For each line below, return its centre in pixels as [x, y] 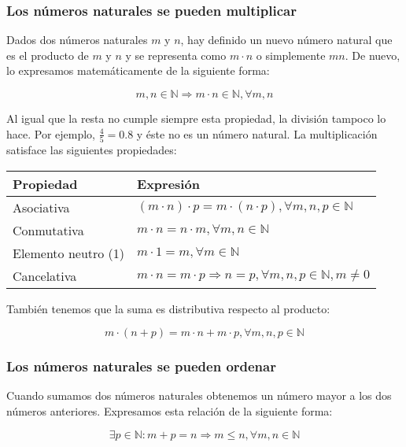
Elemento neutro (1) [69, 253]
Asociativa [41, 207]
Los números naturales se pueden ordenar [141, 366]
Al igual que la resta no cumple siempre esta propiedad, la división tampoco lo [196, 118]
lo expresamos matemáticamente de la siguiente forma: [138, 70]
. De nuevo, [373, 55]
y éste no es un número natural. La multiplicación [257, 133]
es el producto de [48, 55]
